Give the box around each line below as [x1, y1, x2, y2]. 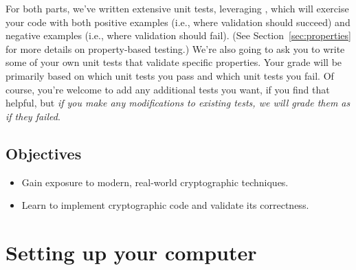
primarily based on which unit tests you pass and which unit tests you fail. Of [5, 68, 334, 82]
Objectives [5, 142, 82, 164]
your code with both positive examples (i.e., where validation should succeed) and [5, 14, 351, 29]
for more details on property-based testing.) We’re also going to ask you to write [5, 41, 345, 56]
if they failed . [5, 109, 60, 123]
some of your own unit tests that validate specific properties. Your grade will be [5, 55, 342, 69]
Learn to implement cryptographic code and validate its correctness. [21, 198, 309, 212]
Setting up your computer [5, 238, 257, 266]
